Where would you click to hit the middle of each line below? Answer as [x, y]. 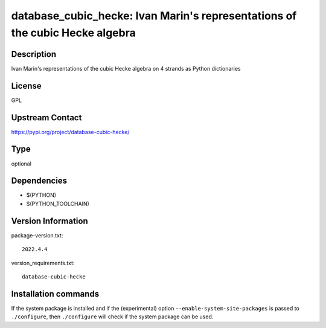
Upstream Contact [46, 117]
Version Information [50, 221]
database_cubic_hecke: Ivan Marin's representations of [154, 16]
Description [34, 54]
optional [21, 164]
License [26, 85]
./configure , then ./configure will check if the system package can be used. [112, 317]
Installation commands [55, 294]
